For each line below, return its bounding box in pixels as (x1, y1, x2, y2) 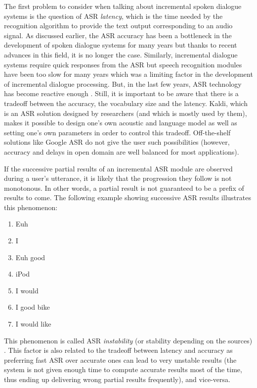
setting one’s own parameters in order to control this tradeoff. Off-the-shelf (4, 127, 231, 137)
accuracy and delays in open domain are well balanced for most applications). (4, 146, 239, 157)
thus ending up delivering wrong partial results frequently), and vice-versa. (4, 374, 230, 384)
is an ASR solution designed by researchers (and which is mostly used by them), (4, 108, 247, 118)
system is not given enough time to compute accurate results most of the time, (4, 364, 242, 375)
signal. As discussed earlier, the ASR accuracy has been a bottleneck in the (4, 30, 232, 40)
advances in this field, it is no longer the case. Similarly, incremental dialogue (4, 49, 238, 59)
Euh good (15, 252, 45, 262)
